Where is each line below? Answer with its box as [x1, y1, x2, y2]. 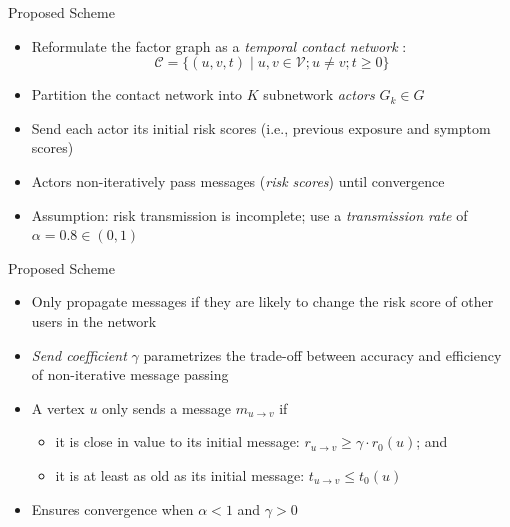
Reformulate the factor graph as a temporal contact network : [31, 35, 407, 56]
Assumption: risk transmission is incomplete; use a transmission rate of [31, 204, 468, 225]
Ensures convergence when [31, 498, 194, 519]
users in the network [31, 310, 157, 331]
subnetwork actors [263, 84, 375, 105]
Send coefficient [31, 344, 127, 365]
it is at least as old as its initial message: [55, 464, 305, 485]
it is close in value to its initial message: [55, 431, 300, 452]
